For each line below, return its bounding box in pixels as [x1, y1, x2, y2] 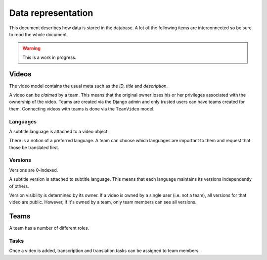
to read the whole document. [9, 31, 68, 37]
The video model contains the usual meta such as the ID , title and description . [9, 83, 168, 89]
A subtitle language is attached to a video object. [9, 128, 109, 134]
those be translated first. [9, 144, 59, 151]
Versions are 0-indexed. [9, 167, 58, 173]
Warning [22, 45, 41, 52]
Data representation [9, 7, 93, 18]
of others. [9, 183, 29, 189]
